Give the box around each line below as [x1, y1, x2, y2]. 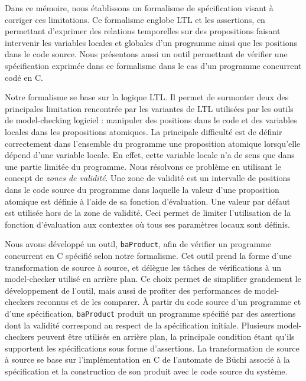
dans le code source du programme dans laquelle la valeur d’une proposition [5, 183, 279, 195]
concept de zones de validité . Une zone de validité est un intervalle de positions [5, 172, 291, 184]
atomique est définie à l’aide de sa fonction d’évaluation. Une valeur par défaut [5, 195, 291, 207]
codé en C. [5, 71, 43, 83]
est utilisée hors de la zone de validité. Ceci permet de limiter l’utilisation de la [5, 206, 291, 219]
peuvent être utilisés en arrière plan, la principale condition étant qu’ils [37, 330, 295, 343]
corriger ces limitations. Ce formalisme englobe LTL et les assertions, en [5, 13, 265, 25]
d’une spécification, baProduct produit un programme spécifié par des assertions [5, 307, 296, 319]
